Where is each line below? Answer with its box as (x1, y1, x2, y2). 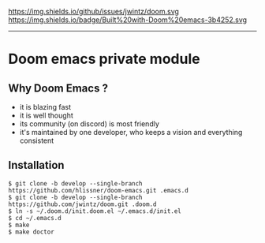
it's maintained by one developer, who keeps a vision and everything (19, 128, 243, 136)
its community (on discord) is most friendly (19, 119, 160, 129)
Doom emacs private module (8, 50, 200, 68)
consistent (19, 136, 54, 145)
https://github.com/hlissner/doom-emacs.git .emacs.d (8, 186, 189, 194)
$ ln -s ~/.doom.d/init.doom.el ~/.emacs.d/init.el (8, 207, 181, 215)
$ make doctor (8, 228, 55, 236)
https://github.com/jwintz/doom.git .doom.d (8, 200, 157, 208)
